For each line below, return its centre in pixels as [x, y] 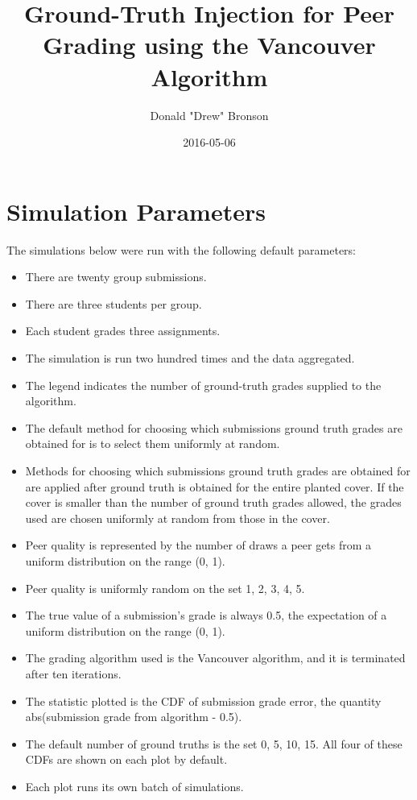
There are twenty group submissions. [116, 277]
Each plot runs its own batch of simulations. [134, 786]
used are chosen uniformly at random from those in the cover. [178, 518]
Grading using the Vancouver [209, 45]
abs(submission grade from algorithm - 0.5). [134, 717]
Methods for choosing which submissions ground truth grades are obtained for [218, 470]
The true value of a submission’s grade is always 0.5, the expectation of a [206, 615]
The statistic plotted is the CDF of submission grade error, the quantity [203, 701]
